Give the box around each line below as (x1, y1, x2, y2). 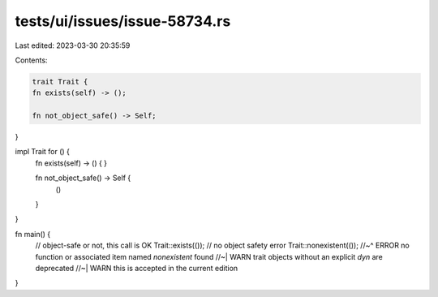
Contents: (15, 55, 48, 65)
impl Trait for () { (15, 147, 71, 157)
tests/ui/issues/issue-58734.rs (15, 12, 231, 30)
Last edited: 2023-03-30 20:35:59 (15, 41, 131, 50)
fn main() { (15, 229, 51, 239)
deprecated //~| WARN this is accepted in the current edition (35, 263, 238, 273)
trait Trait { (32, 77, 88, 86)
